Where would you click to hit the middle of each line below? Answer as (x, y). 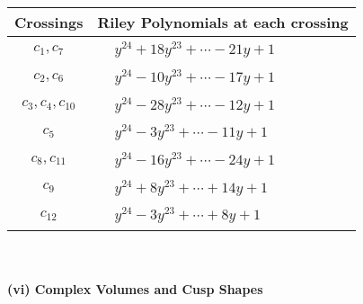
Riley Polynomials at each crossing (223, 22)
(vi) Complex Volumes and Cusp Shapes (135, 288)
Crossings (49, 22)
